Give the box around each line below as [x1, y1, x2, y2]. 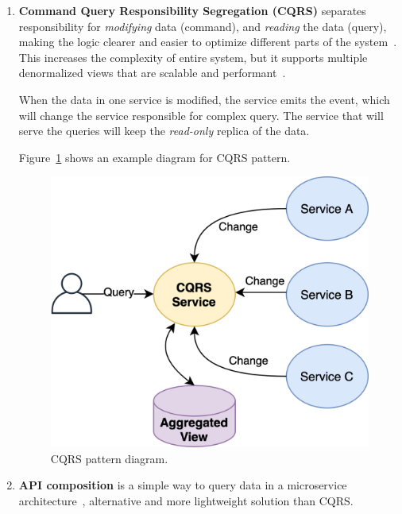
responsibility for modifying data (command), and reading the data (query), [18, 17, 387, 34]
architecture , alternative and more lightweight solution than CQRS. [18, 492, 354, 508]
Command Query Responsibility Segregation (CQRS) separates [18, 2, 366, 18]
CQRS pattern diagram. [50, 450, 168, 466]
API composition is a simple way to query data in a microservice [18, 477, 347, 493]
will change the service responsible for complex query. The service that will [18, 106, 384, 123]
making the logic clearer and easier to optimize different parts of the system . [18, 33, 397, 50]
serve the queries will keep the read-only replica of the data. [18, 122, 310, 139]
